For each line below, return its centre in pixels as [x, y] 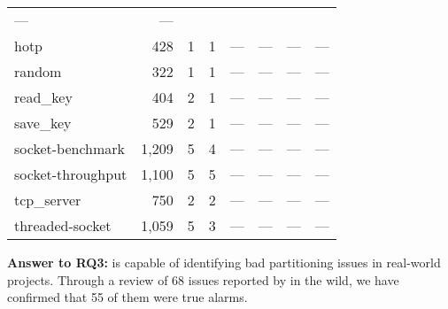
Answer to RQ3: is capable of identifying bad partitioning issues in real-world [224, 262]
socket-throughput [71, 174]
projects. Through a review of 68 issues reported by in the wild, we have [203, 279]
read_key [43, 97]
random [38, 71]
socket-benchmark [70, 148]
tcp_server [48, 200]
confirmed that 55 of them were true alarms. [127, 297]
